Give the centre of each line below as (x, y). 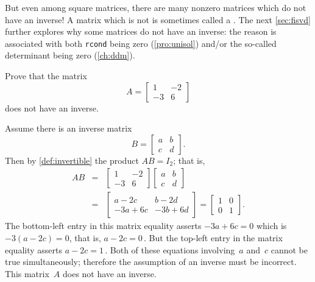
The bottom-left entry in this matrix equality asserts (103, 226)
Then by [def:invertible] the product (72, 160)
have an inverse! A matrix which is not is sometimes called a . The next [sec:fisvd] (158, 19)
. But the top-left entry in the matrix (213, 238)
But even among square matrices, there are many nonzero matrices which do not (156, 7)
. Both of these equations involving (170, 249)
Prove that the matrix (46, 76)
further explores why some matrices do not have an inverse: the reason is (141, 31)
